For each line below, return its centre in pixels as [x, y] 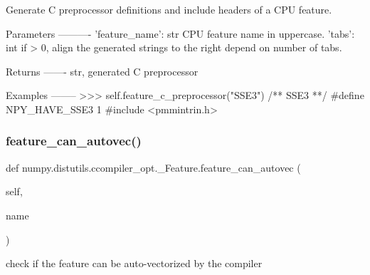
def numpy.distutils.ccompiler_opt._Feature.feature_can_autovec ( [153, 167]
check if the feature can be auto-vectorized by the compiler [134, 263]
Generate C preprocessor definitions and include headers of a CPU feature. [169, 9]
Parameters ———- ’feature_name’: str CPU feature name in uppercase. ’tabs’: [180, 33]
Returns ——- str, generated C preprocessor [102, 71]
